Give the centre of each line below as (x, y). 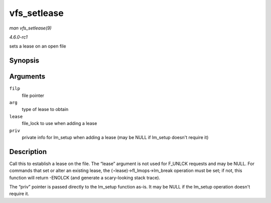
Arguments (27, 77)
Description (28, 152)
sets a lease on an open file (38, 46)
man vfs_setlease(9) (31, 28)
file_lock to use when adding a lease (59, 123)
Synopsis (24, 61)
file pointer (33, 95)
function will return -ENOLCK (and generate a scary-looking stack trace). (85, 177)
